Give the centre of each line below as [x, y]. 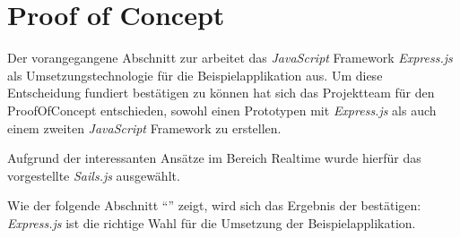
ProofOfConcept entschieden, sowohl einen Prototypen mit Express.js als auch [222, 110]
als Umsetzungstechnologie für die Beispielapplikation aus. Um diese [195, 75]
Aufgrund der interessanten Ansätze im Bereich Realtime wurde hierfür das [214, 158]
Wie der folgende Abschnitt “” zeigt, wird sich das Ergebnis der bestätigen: [214, 205]
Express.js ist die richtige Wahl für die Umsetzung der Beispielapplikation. [212, 222]
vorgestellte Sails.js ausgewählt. [94, 175]
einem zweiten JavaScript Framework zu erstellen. [144, 127]
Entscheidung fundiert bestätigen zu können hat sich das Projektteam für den [221, 93]
